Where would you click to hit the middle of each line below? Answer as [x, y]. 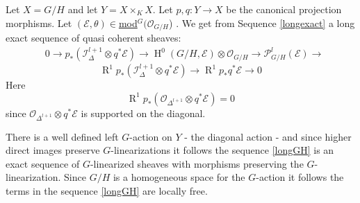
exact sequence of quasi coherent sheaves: [93, 38]
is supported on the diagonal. [143, 113]
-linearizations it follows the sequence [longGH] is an [222, 150]
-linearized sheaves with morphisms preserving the [197, 163]
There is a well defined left [62, 136]
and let [83, 9]
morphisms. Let [39, 23]
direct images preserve [53, 150]
